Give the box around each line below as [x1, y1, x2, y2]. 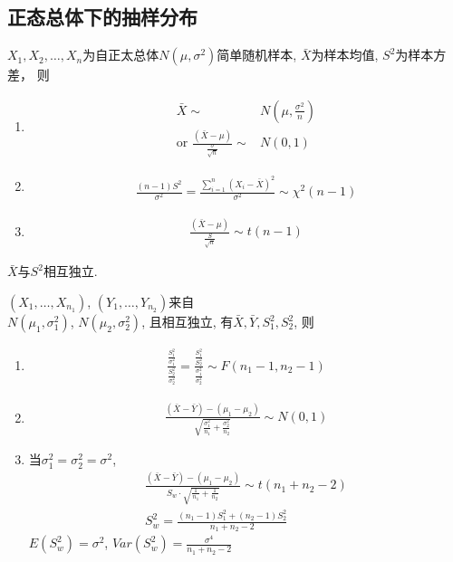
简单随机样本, [217, 45, 297, 64]
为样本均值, [311, 45, 379, 64]
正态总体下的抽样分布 [7, 3, 198, 31]
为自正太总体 [82, 45, 159, 64]
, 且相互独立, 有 [141, 312, 234, 331]
